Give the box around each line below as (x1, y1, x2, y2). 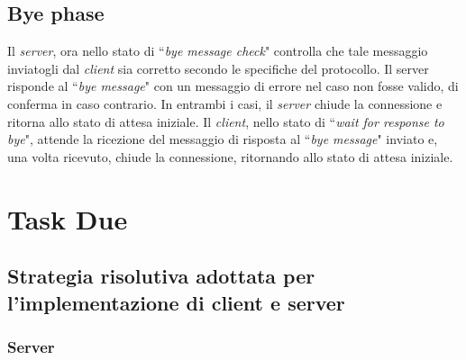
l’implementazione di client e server (7, 288, 345, 316)
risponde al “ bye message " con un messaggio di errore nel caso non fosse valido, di (7, 76, 459, 95)
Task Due (7, 200, 128, 237)
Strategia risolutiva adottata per (7, 262, 315, 290)
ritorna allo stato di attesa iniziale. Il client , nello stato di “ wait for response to (7, 112, 444, 130)
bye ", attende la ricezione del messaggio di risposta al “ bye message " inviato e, (7, 130, 438, 148)
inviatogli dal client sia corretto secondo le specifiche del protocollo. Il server (7, 58, 429, 77)
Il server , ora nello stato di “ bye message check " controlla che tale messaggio (7, 41, 428, 60)
